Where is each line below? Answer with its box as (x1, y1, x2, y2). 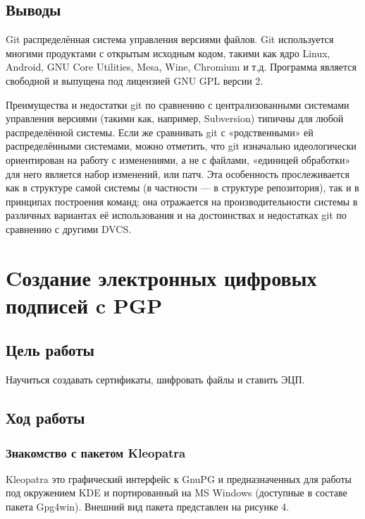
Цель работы (6, 339, 94, 361)
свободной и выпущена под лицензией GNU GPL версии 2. (6, 73, 264, 88)
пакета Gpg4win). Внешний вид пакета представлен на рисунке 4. (6, 499, 290, 514)
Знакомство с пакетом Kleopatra (6, 443, 186, 461)
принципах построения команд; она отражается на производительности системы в (6, 193, 358, 208)
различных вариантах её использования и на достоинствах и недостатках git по (6, 208, 347, 222)
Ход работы (6, 407, 85, 429)
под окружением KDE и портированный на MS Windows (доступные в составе (6, 485, 347, 500)
